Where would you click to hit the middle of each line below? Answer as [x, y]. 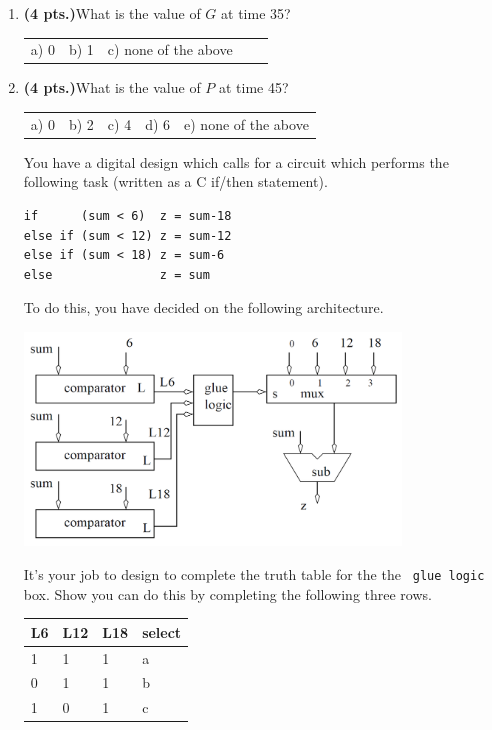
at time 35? [256, 13]
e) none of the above [246, 123]
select [162, 631]
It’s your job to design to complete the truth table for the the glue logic [254, 574]
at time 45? [254, 87]
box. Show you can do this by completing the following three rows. [227, 593]
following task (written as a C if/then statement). [175, 181]
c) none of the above [170, 49]
